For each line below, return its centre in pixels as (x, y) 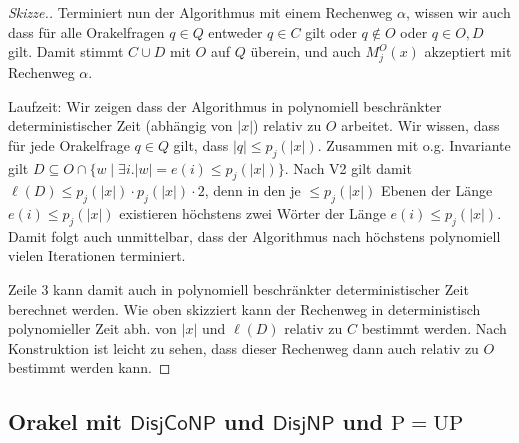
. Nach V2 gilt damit (348, 167)
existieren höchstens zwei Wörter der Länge (252, 213)
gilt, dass (201, 144)
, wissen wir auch (458, 12)
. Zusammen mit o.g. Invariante (414, 144)
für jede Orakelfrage (69, 144)
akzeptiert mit (468, 51)
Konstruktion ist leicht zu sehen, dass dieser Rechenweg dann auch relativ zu (243, 347)
